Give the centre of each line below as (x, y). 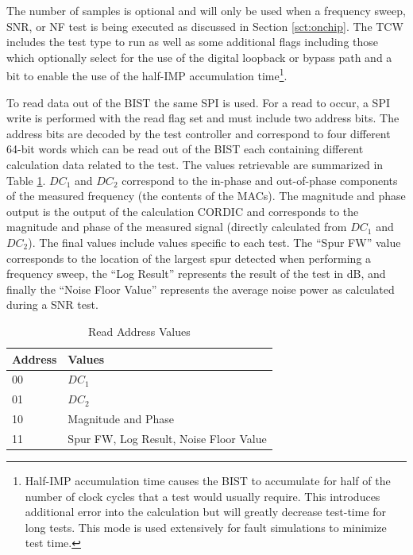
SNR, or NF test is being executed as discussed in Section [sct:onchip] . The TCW (205, 26)
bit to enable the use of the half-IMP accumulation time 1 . (147, 75)
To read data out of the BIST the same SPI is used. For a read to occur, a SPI (198, 102)
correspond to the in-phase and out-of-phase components (260, 180)
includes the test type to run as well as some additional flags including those (193, 42)
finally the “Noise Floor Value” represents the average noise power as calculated (201, 289)
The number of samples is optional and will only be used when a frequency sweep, (206, 10)
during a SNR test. (52, 304)
